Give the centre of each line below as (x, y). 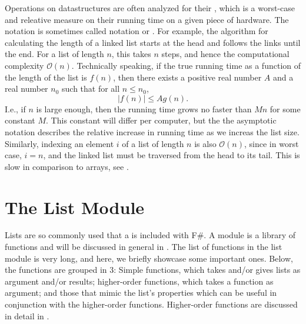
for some (285, 108)
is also (205, 143)
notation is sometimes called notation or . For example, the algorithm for (137, 31)
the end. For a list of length (54, 54)
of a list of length (153, 143)
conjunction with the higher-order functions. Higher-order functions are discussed (151, 304)
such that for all (91, 88)
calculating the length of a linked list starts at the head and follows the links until (153, 42)
